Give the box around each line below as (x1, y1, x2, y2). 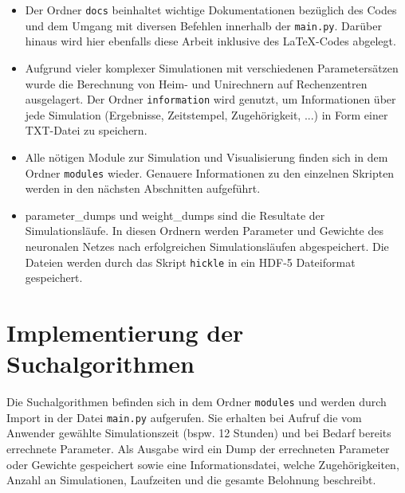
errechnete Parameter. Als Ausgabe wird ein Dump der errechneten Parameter (6, 440, 390, 457)
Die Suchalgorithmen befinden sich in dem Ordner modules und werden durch (6, 393, 387, 410)
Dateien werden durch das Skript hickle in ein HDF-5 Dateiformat (25, 253, 356, 270)
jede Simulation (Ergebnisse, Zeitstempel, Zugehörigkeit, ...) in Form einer (25, 106, 388, 123)
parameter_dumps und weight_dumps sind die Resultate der (25, 206, 325, 223)
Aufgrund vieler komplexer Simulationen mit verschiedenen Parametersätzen (25, 59, 399, 76)
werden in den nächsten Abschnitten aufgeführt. (25, 180, 261, 197)
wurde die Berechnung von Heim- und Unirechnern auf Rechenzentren (25, 75, 368, 92)
